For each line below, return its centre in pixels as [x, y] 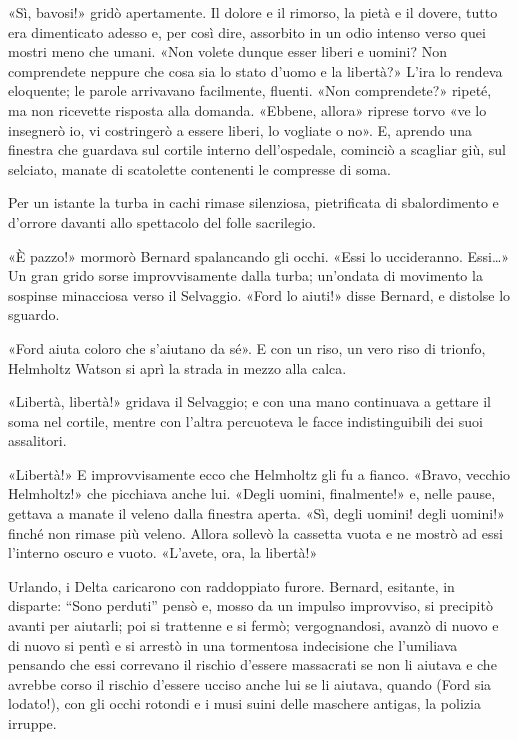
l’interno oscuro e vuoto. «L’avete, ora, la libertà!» [163, 552]
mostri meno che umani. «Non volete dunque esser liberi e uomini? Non [227, 51]
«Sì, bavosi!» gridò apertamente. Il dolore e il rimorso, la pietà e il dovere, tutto [253, 12]
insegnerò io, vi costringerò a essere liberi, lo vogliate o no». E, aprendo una [240, 129]
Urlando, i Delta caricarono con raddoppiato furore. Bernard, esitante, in [231, 585]
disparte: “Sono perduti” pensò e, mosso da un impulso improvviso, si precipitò [250, 605]
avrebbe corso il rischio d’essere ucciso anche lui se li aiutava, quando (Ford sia [250, 683]
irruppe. [32, 723]
